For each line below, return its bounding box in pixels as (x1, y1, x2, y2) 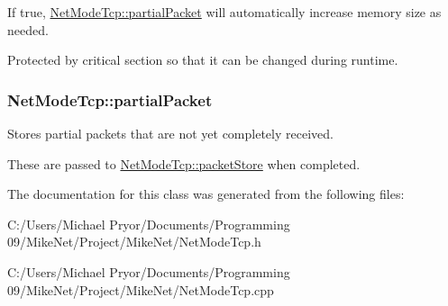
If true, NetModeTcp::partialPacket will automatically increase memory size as (7, 3, 442, 21)
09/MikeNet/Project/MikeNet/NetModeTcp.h (7, 232, 261, 251)
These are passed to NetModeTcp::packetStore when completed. (7, 154, 361, 173)
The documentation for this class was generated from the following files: (7, 184, 405, 203)
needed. (7, 20, 49, 39)
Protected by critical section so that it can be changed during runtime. (7, 50, 398, 69)
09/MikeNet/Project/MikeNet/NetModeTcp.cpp (7, 280, 274, 299)
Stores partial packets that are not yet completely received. (7, 124, 334, 142)
